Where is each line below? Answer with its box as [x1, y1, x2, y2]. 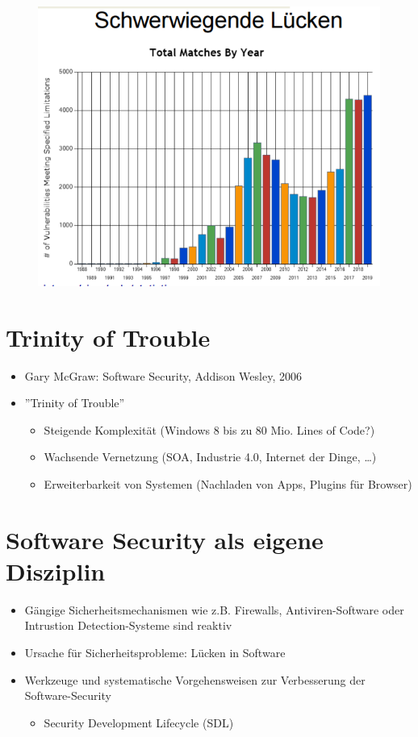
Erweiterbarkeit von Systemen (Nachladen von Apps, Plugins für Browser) [44, 475, 412, 492]
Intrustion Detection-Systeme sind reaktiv [24, 617, 232, 634]
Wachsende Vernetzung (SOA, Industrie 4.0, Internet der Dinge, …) [44, 448, 377, 465]
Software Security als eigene [6, 523, 324, 556]
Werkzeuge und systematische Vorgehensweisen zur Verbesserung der [24, 671, 366, 688]
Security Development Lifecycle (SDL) [44, 714, 234, 731]
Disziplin [6, 554, 106, 587]
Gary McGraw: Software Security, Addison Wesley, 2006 [24, 367, 302, 384]
